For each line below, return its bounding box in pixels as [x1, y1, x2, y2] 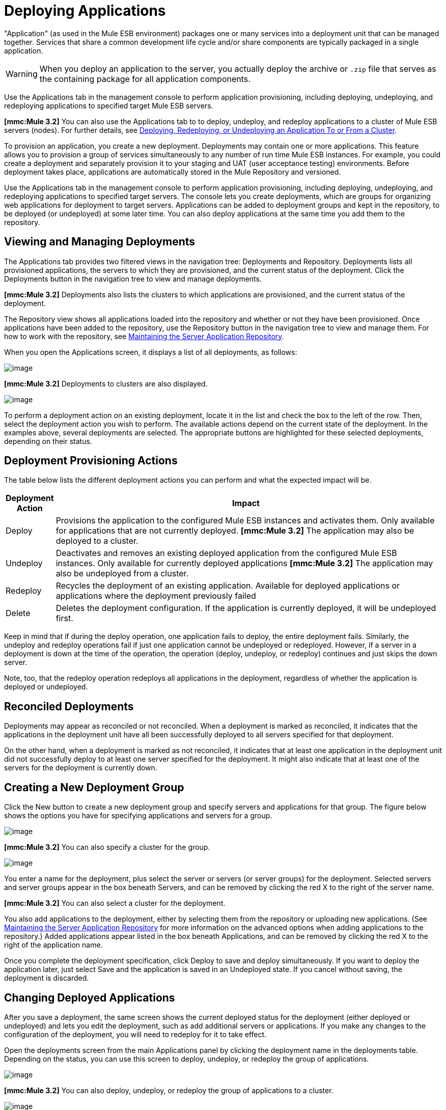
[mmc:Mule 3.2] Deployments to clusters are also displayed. [4, 379, 208, 388]
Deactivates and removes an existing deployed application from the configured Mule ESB [55, 548, 397, 559]
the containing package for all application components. [39, 73, 250, 84]
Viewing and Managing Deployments [4, 235, 196, 248]
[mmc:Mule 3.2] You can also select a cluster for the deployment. [4, 899, 226, 908]
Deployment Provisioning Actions [4, 454, 178, 467]
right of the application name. [4, 940, 103, 950]
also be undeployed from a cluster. [55, 568, 189, 579]
